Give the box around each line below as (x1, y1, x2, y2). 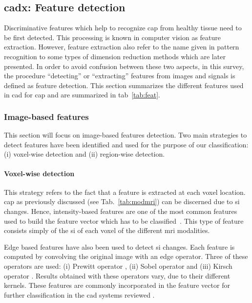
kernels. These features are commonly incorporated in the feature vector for (4, 280, 230, 290)
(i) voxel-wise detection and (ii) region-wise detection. (4, 149, 165, 159)
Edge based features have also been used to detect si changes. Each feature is (4, 241, 235, 252)
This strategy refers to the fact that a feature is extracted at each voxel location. (4, 186, 246, 197)
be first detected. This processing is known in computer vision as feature (4, 32, 221, 42)
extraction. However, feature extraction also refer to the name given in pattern (4, 42, 239, 52)
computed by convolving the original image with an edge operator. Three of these (4, 251, 248, 261)
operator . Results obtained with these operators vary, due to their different (4, 270, 231, 280)
